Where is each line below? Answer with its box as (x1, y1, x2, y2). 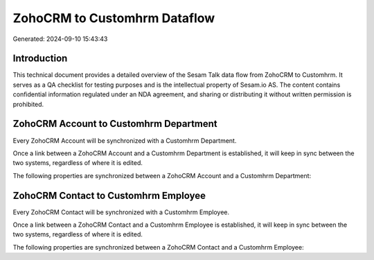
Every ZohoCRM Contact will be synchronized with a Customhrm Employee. (12, 208, 230, 216)
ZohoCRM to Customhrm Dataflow (12, 10, 215, 26)
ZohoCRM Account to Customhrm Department (12, 118, 217, 130)
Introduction (12, 53, 68, 64)
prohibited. (12, 100, 44, 108)
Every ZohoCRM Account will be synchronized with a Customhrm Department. (12, 136, 237, 145)
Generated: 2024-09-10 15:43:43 (12, 35, 108, 43)
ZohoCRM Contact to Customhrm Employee (12, 189, 206, 201)
